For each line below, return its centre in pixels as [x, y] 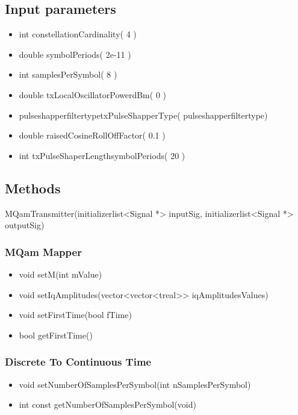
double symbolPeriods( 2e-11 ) [75, 54]
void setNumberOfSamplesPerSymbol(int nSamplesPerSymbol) [135, 384]
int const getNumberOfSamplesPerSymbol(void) [107, 404]
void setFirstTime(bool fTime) [75, 315]
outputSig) [25, 225]
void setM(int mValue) [61, 274]
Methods [33, 188]
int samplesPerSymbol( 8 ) [68, 74]
